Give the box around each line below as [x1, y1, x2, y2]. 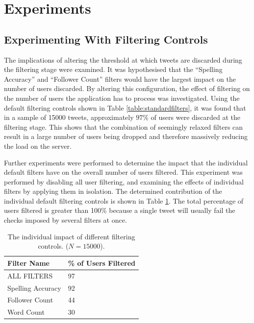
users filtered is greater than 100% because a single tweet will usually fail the [4, 205, 235, 215]
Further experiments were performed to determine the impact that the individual [4, 157, 248, 167]
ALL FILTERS [7, 270, 53, 280]
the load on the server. [4, 140, 72, 151]
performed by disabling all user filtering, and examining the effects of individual [4, 176, 244, 186]
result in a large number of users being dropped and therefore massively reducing [4, 131, 248, 141]
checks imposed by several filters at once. [4, 215, 127, 225]
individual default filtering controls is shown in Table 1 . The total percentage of [4, 195, 244, 206]
